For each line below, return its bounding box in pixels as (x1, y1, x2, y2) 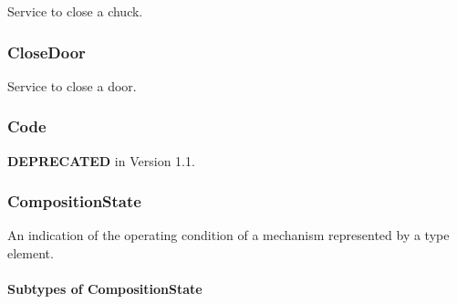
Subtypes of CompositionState (7, 279, 203, 299)
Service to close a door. (7, 76, 137, 95)
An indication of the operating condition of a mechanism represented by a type (7, 225, 450, 245)
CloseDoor (7, 40, 86, 63)
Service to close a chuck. (7, 2, 143, 20)
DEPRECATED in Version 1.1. (7, 151, 195, 170)
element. (7, 244, 54, 263)
